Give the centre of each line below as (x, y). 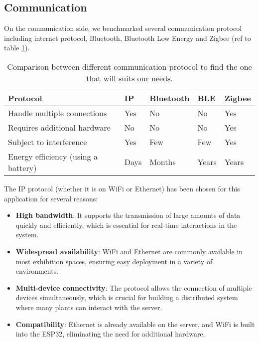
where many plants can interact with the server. (89, 307)
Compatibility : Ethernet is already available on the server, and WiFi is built (135, 324)
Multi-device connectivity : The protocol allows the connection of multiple (134, 287)
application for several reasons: (51, 198)
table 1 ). (17, 48)
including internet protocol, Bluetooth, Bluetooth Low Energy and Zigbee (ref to (128, 38)
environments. (37, 271)
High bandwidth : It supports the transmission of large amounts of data (128, 215)
